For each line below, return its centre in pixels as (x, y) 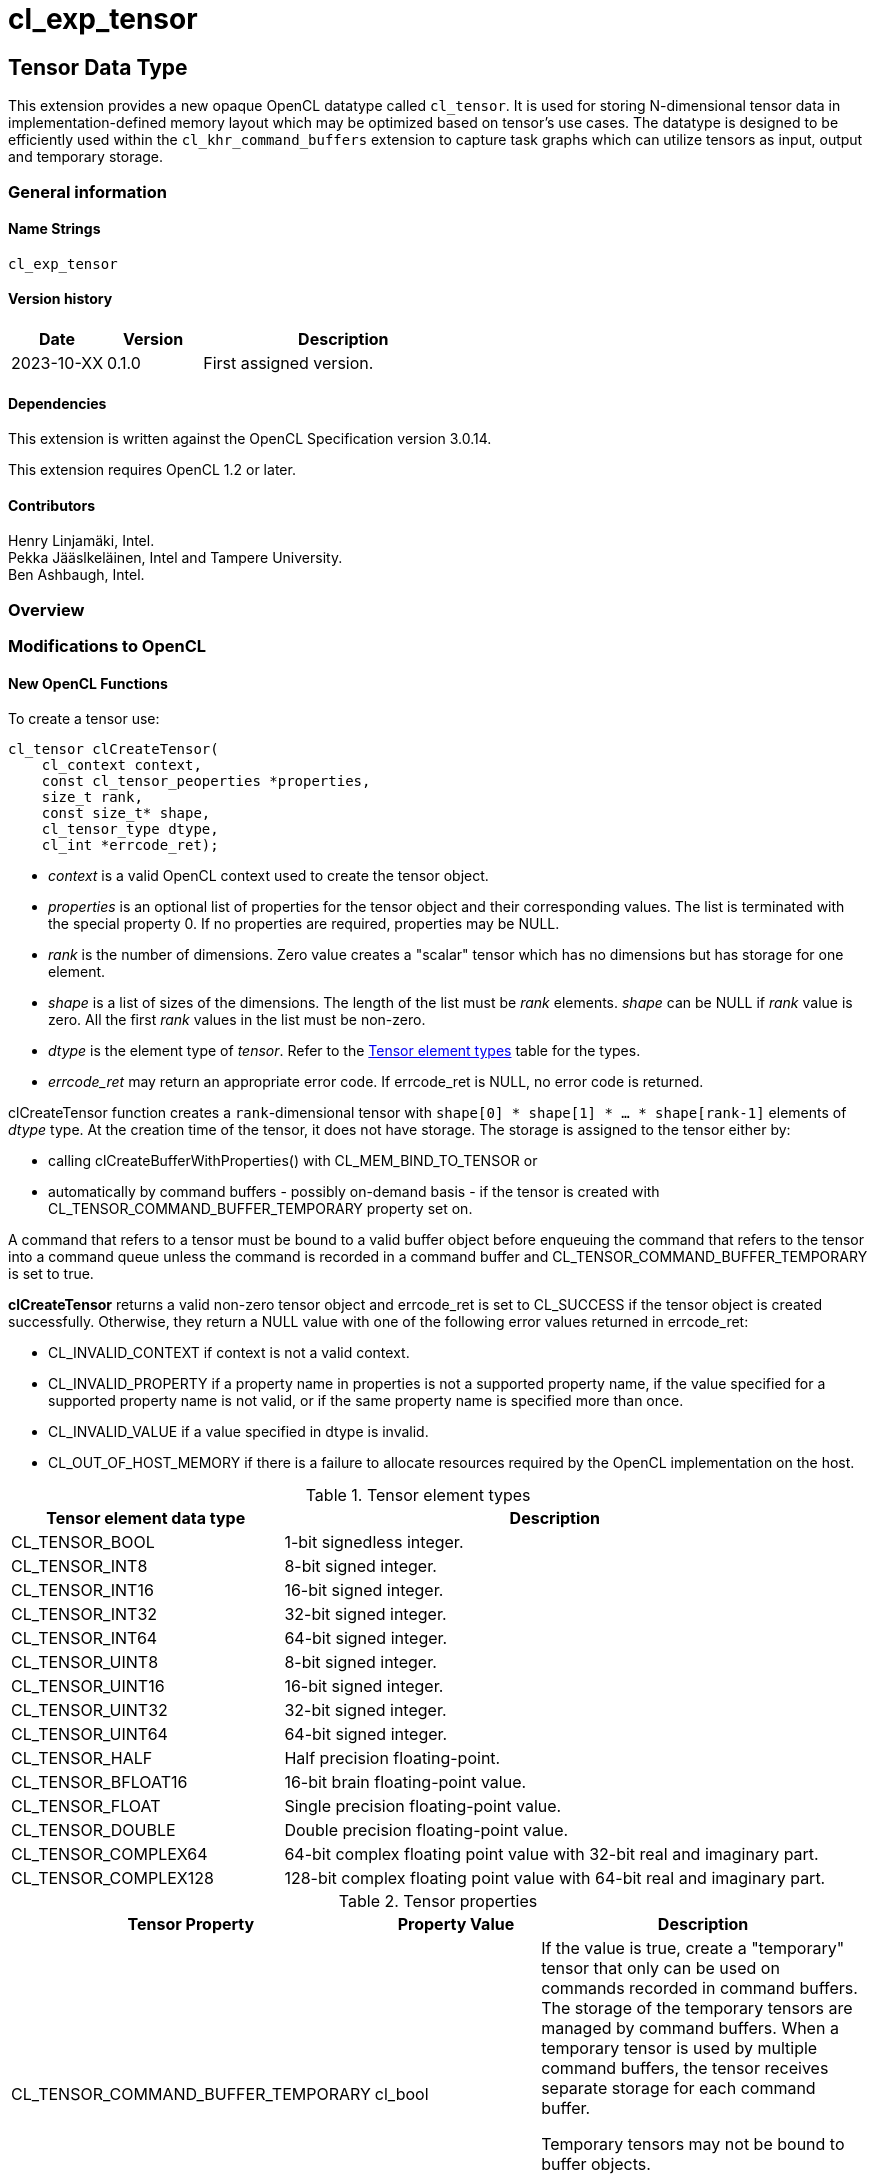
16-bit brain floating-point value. (405, 1782)
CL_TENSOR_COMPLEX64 (109, 1854)
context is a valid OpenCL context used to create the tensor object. (268, 876)
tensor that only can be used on (660, 1968)
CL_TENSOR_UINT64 (89, 1734)
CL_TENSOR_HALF (82, 1758)
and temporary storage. (86, 157)
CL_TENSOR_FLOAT (86, 1806)
